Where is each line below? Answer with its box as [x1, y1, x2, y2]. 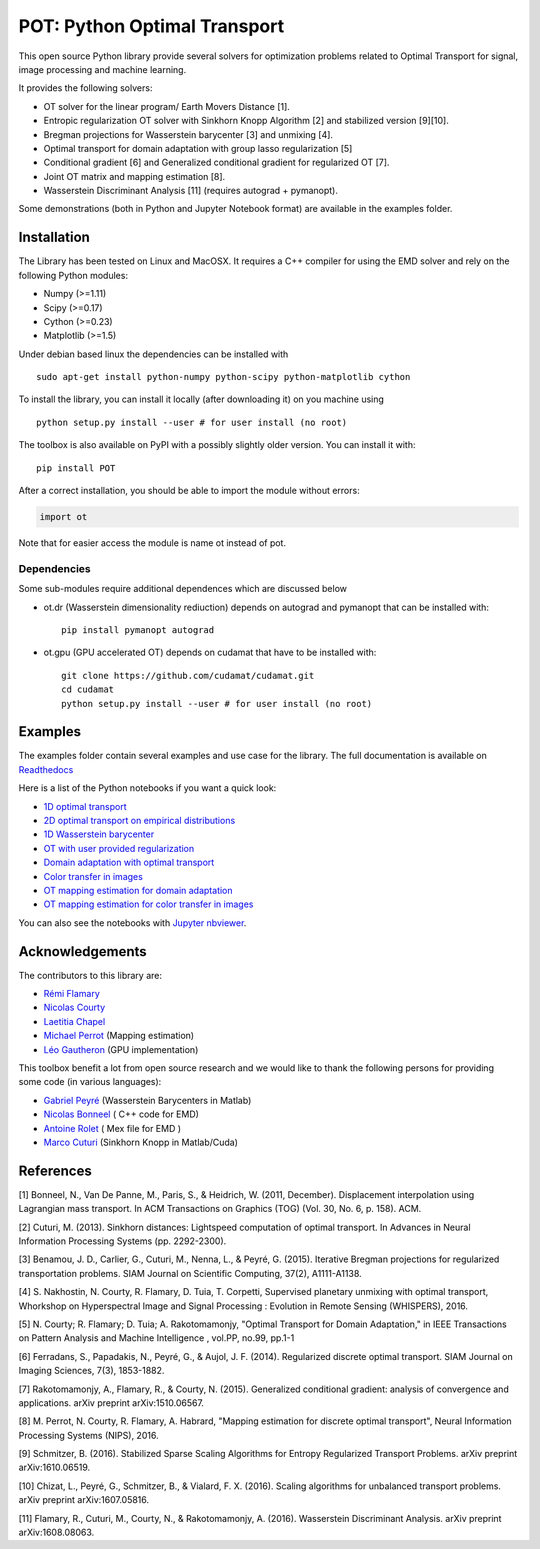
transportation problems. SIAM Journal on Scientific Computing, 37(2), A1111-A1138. [18, 1267, 362, 1279]
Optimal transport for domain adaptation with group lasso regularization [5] [43, 142, 353, 154]
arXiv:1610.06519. [18, 1461, 91, 1474]
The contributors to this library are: [18, 969, 162, 981]
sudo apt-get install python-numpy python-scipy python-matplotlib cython [36, 371, 411, 383]
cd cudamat [61, 684, 115, 695]
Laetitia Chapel [43, 1015, 106, 1027]
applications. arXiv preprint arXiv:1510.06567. [18, 1396, 205, 1409]
